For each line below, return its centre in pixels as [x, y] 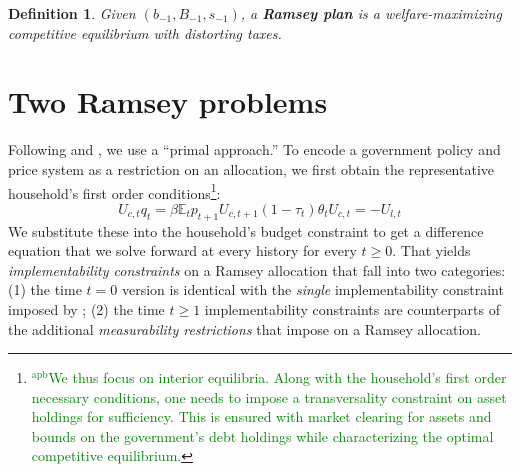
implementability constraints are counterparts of [352, 308]
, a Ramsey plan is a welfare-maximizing [371, 13]
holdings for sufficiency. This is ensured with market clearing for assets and [261, 416]
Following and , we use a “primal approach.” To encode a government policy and [254, 149]
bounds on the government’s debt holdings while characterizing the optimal [262, 435]
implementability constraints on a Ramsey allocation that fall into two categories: [257, 269]
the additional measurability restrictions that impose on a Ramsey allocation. [244, 328]
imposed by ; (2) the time [86, 308]
